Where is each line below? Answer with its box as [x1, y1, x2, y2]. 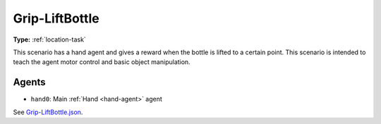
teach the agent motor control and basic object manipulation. [13, 58, 190, 66]
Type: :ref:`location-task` [13, 35, 86, 44]
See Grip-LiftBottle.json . [13, 108, 83, 116]
